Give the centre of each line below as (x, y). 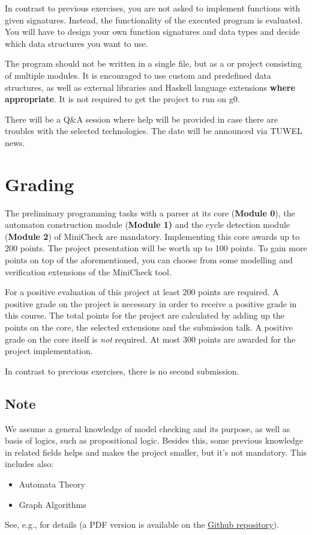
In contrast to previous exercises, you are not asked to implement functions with (153, 8)
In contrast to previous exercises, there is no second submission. (122, 371)
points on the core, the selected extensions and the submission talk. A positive (149, 327)
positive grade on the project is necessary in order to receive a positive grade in (151, 303)
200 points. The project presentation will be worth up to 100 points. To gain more (156, 248)
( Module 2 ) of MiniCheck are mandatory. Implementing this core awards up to (152, 236)
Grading (40, 184)
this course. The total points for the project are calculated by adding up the (145, 315)
